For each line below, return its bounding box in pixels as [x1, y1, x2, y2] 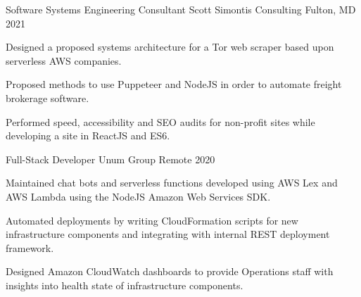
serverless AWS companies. [6, 53, 122, 68]
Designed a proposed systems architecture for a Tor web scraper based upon [6, 39, 334, 54]
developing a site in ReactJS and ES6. [6, 128, 170, 143]
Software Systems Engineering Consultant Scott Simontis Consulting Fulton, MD [6, 2, 356, 16]
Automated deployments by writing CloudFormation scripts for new [6, 213, 298, 227]
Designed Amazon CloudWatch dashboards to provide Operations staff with [6, 264, 334, 279]
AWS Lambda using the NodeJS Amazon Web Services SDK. [6, 189, 271, 203]
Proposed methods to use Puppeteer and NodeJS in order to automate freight [6, 77, 342, 91]
